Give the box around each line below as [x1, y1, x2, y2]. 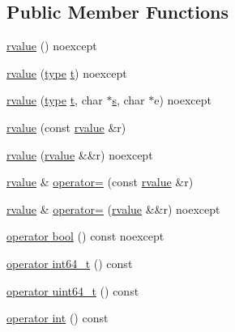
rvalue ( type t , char [6, 92, 103, 109]
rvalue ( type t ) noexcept [6, 64, 127, 81]
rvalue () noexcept [6, 37, 97, 54]
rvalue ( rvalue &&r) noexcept [6, 146, 153, 163]
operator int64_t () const [6, 254, 133, 271]
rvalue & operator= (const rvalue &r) [6, 173, 194, 190]
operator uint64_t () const [6, 282, 139, 299]
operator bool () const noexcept [6, 228, 164, 245]
